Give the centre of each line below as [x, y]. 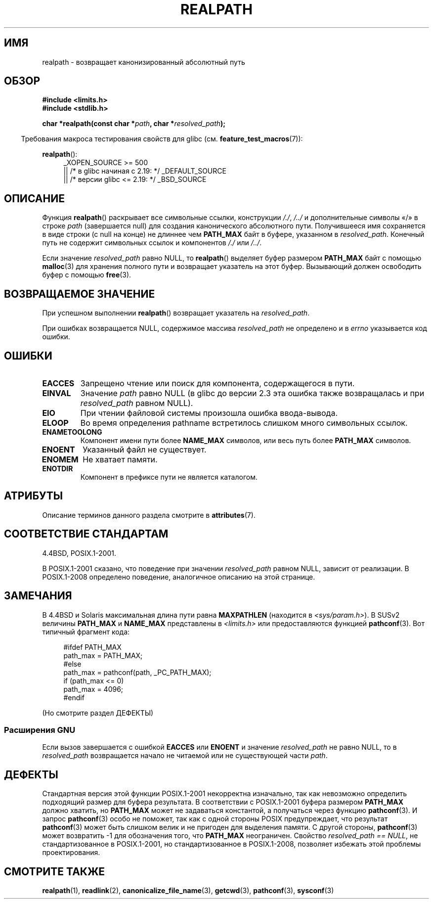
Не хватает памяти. [120, 459]
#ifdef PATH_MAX [92, 647]
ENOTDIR [58, 468]
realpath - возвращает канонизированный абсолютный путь [144, 62]
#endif [74, 697]
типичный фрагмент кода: [86, 632]
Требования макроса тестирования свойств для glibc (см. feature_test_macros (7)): [162, 139]
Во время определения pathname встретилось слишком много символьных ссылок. [244, 423]
